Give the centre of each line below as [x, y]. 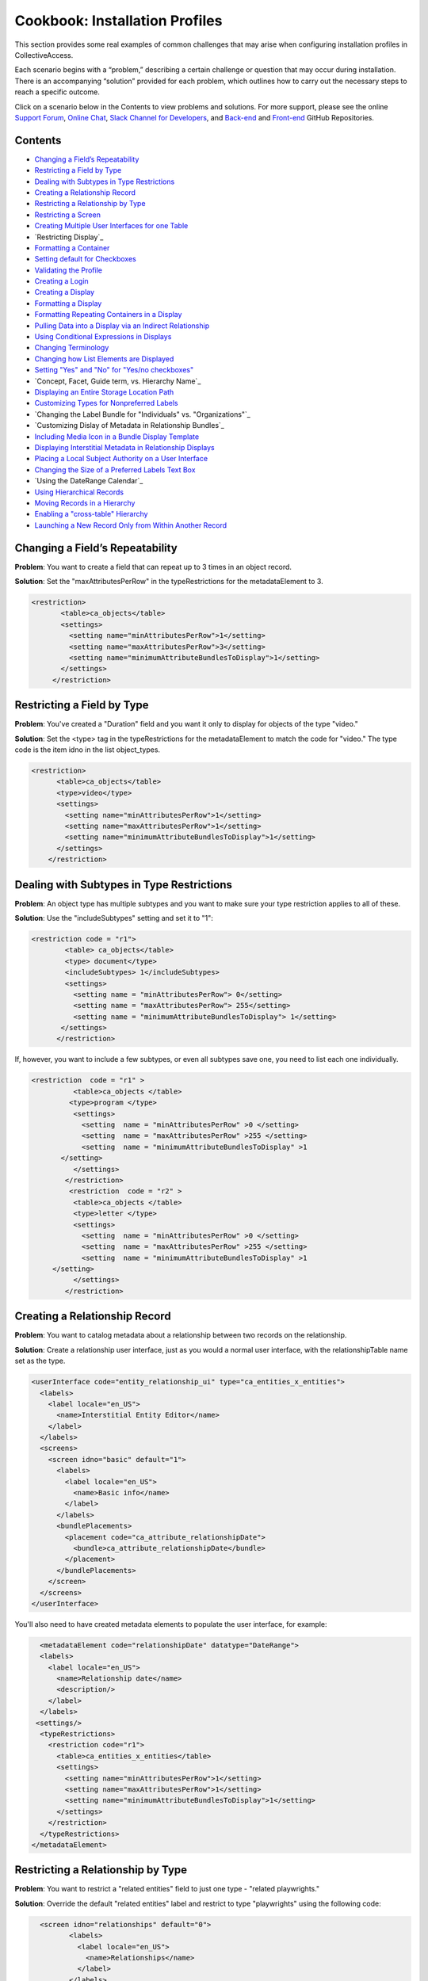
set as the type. [40, 1361]
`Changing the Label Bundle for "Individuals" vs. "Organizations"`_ [143, 414]
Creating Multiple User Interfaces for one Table [111, 226]
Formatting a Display [68, 303]
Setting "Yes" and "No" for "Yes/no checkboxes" [114, 370]
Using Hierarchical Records [79, 492]
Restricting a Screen [67, 215]
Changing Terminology [72, 348]
